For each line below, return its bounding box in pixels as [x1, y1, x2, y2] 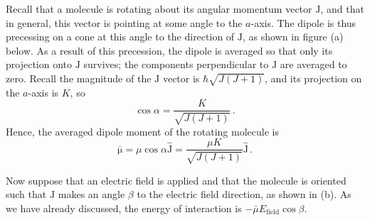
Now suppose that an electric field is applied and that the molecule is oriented [6, 172, 347, 187]
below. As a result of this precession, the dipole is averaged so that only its [6, 43, 333, 57]
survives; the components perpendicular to [83, 57, 269, 72]
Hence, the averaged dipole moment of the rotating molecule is [6, 123, 279, 138]
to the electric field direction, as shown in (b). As [137, 187, 351, 202]
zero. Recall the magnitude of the [6, 70, 152, 85]
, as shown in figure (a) [242, 29, 344, 44]
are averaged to [280, 57, 347, 72]
